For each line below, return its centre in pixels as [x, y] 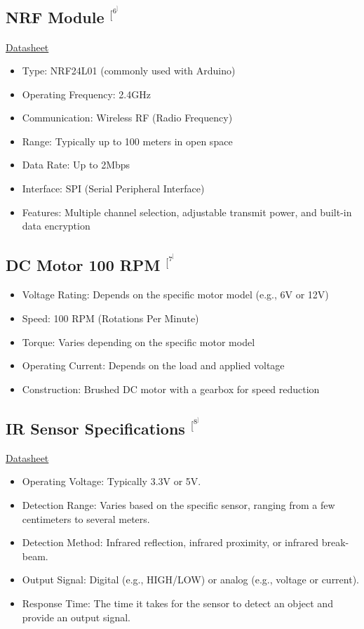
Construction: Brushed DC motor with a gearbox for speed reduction [171, 389]
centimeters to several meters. [86, 518]
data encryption [56, 226]
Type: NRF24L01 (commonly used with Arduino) [129, 71]
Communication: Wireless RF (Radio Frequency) [127, 118]
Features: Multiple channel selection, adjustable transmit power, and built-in [187, 212]
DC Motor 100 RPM [83, 265]
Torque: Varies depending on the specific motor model [139, 342]
